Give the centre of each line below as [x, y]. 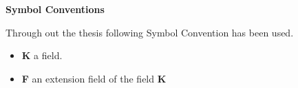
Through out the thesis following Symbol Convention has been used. [150, 32]
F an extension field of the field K [94, 78]
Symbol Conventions [55, 9]
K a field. [42, 55]
